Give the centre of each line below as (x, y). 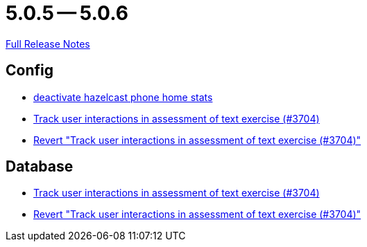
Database (40, 167)
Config (29, 71)
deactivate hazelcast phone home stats (123, 97)
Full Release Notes (48, 44)
